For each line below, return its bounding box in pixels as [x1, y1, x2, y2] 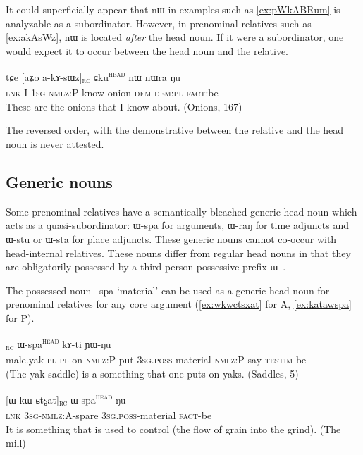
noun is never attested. [6, 136, 104, 151]
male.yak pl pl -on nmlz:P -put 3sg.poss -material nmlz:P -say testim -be [6, 352, 307, 367]
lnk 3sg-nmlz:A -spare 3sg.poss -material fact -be [6, 408, 212, 423]
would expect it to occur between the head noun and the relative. [6, 43, 289, 58]
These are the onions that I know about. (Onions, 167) [6, 99, 242, 113]
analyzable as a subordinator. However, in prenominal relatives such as [6, 15, 312, 30]
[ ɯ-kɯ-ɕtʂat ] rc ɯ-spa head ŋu [6, 390, 126, 409]
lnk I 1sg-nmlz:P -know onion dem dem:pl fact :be [6, 85, 219, 100]
